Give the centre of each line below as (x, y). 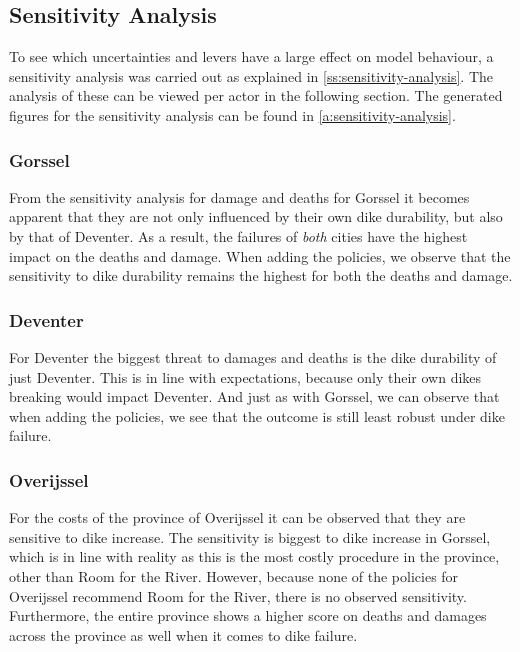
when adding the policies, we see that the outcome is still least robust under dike (257, 415)
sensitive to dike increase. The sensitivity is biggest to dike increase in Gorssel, (250, 536)
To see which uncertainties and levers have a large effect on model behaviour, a (251, 56)
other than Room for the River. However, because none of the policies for (234, 575)
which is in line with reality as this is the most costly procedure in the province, (254, 556)
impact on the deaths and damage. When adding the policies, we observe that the (260, 255)
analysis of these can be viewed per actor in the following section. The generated (256, 95)
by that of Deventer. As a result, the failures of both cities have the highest (238, 235)
